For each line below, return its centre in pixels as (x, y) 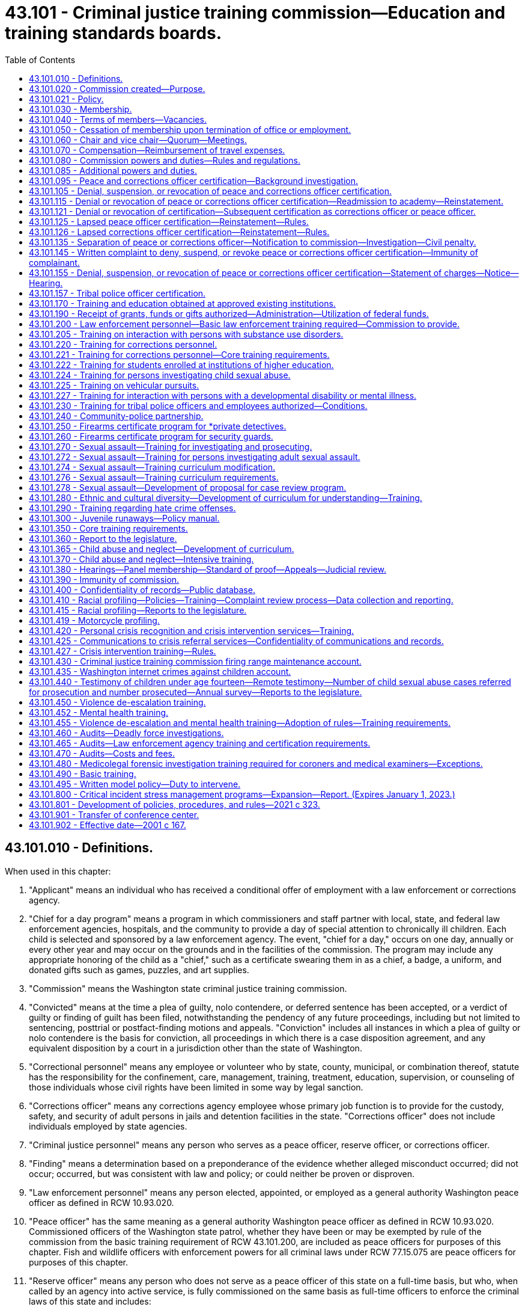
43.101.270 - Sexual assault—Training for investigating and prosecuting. (171, 446)
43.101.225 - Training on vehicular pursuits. (114, 385)
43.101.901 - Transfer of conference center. (114, 814)
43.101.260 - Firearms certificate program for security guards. (151, 436)
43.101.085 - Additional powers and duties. (113, 170)
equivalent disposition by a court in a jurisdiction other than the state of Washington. (196, 1048)
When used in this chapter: (58, 871)
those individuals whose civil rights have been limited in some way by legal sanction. (196, 1087)
